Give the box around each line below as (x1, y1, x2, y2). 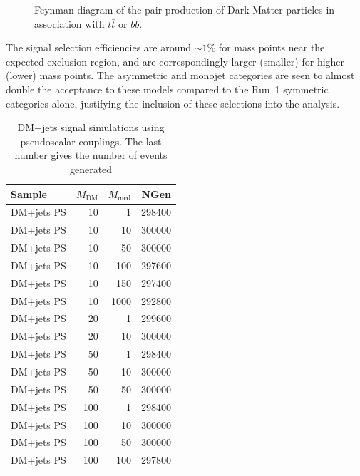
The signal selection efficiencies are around (6, 40, 192, 55)
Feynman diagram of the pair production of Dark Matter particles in (34, 2, 335, 16)
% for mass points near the (207, 40, 325, 55)
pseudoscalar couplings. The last (20, 133, 162, 148)
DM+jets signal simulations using (17, 120, 165, 135)
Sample (11, 186, 47, 201)
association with (34, 16, 105, 31)
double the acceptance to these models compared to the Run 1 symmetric (6, 81, 329, 96)
